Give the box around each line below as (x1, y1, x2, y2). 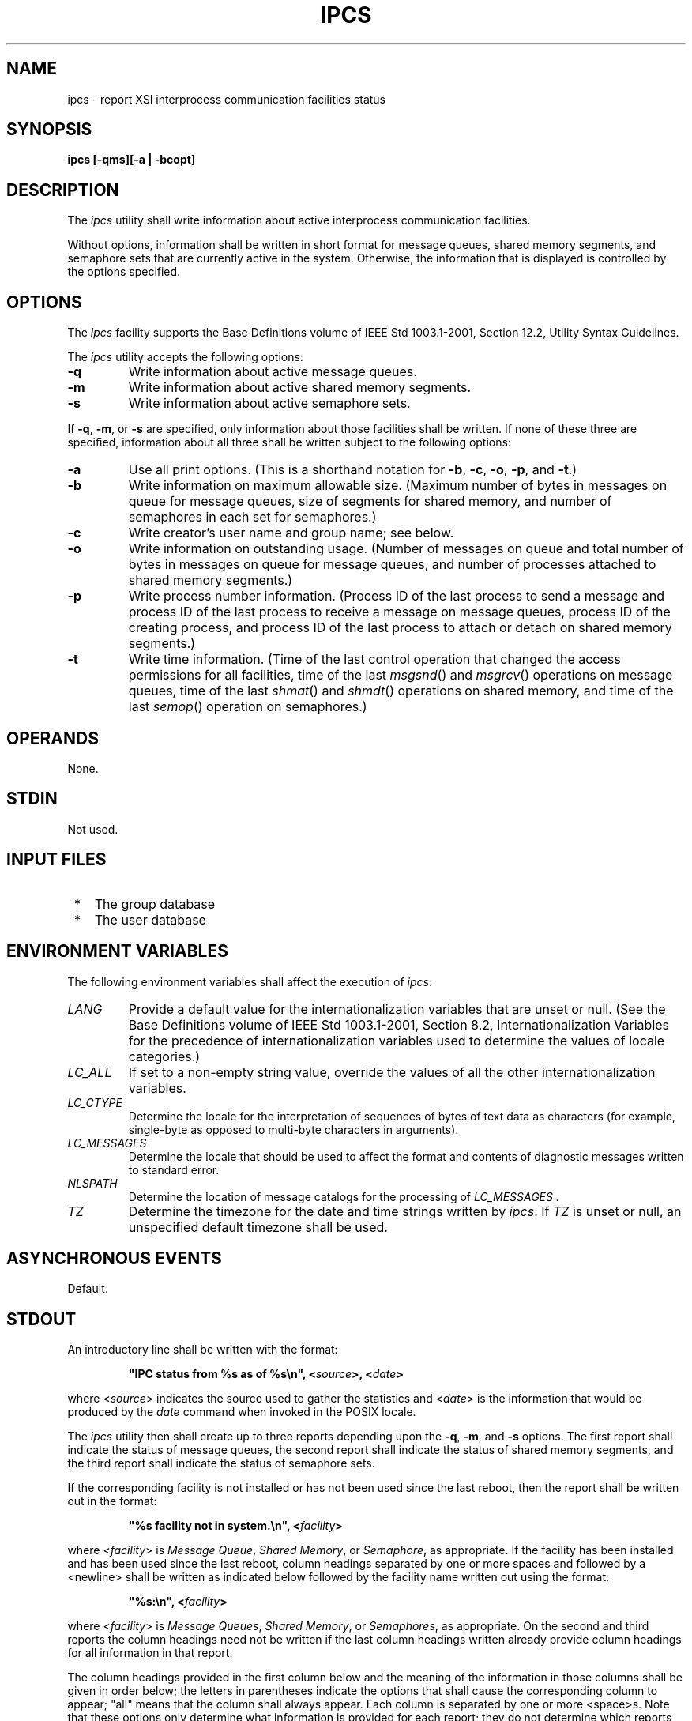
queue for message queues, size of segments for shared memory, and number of (128, 493, 612, 510)
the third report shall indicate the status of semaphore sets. (67, 1456, 375, 1471)
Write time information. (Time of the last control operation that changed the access (128, 651, 621, 668)
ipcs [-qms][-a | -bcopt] (67, 153, 196, 167)
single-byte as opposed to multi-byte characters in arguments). (128, 1122, 459, 1136)
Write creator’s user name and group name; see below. (128, 525, 454, 541)
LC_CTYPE (67, 1095, 122, 1109)
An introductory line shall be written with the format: (67, 1343, 338, 1357)
